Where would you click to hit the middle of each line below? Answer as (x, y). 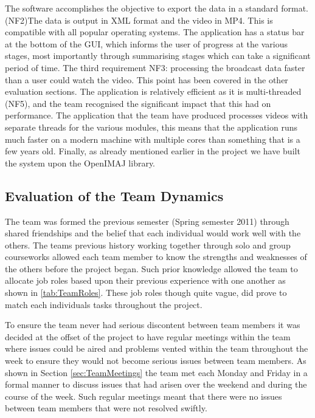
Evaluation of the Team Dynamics (114, 195)
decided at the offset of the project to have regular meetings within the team (148, 336)
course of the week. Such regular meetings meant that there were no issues (144, 396)
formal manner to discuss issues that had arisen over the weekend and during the (156, 384)
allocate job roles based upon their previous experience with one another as (145, 280)
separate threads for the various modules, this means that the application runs (151, 127)
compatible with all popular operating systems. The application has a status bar (155, 32)
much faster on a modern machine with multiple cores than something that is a (153, 139)
